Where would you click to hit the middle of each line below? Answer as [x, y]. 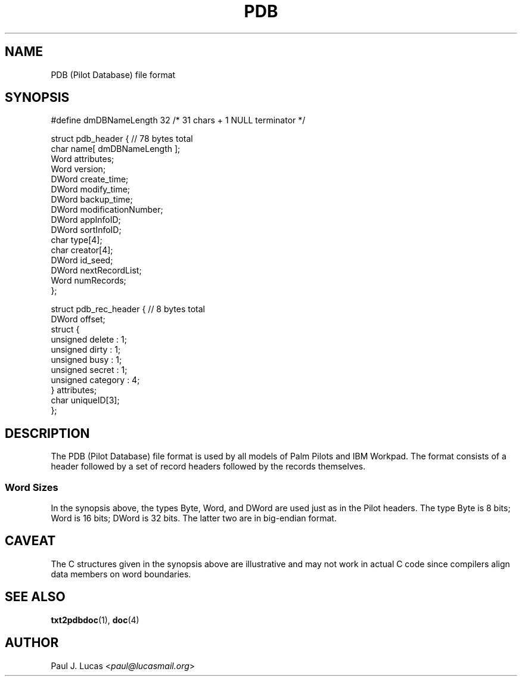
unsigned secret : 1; [89, 370]
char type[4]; [77, 240]
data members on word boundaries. [121, 574]
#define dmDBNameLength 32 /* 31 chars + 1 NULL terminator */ [178, 120]
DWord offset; [78, 319]
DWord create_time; [90, 179]
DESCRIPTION [47, 433]
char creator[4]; [82, 250]
